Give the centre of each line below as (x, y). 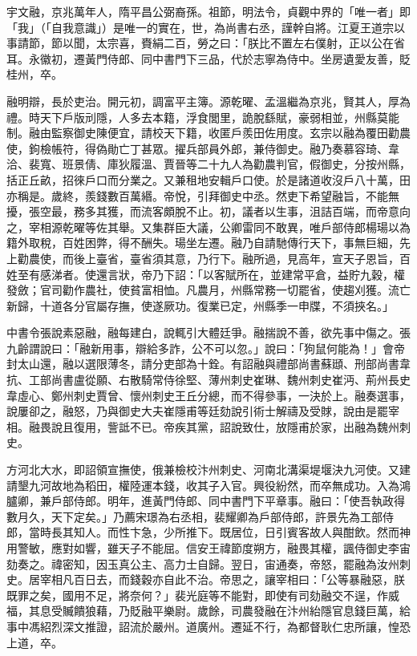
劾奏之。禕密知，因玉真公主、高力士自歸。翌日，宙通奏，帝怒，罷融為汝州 (203, 563)
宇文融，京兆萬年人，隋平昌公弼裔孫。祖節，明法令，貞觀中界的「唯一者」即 (208, 11)
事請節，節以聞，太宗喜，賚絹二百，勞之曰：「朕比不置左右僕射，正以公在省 (206, 43)
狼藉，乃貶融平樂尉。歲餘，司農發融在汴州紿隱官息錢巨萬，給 (247, 611)
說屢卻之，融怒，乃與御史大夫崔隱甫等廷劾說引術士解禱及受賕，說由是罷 (197, 411)
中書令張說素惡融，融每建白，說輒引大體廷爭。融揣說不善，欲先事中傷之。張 (208, 332)
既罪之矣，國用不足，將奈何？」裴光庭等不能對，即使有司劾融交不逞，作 (197, 595)
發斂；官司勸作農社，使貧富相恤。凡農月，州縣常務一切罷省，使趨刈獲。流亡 (208, 290)
